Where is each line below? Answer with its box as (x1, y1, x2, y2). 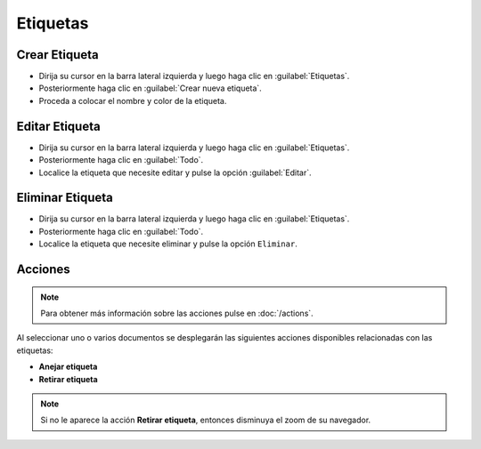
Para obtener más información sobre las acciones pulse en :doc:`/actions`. (40, 308, 314, 319)
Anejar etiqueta (38, 361, 98, 373)
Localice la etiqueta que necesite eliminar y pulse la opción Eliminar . (38, 238, 298, 249)
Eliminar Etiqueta (16, 190, 113, 205)
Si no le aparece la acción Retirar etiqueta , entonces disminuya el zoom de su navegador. (40, 414, 371, 426)
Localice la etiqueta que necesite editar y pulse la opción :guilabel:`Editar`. (38, 167, 312, 178)
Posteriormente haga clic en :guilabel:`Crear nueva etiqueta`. (38, 83, 262, 93)
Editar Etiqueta (16, 118, 102, 133)
